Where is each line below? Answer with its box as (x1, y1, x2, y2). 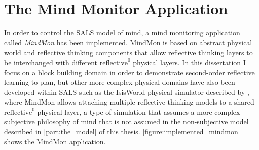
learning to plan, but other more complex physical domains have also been (4, 77, 235, 87)
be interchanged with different (4, 57, 98, 67)
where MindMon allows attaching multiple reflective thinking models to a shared (4, 96, 254, 107)
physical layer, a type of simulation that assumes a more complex (37, 106, 240, 117)
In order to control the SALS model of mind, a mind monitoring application (4, 27, 240, 38)
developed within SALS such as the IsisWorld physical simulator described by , (4, 86, 249, 97)
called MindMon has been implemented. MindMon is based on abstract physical (4, 37, 252, 47)
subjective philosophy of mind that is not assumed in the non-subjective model (4, 116, 249, 127)
